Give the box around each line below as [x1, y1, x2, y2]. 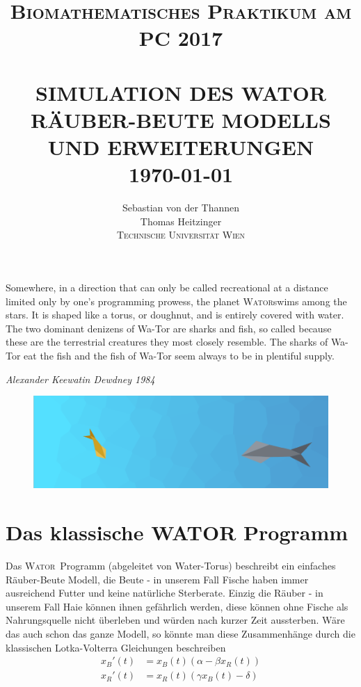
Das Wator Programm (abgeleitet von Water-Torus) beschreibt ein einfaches [6, 558, 336, 572]
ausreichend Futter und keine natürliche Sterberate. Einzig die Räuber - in [6, 585, 323, 600]
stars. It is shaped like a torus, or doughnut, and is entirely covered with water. [6, 307, 344, 322]
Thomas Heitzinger [140, 213, 222, 228]
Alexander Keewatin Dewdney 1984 [6, 371, 155, 386]
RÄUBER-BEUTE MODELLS [31, 105, 331, 134]
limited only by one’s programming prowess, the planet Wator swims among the [6, 293, 347, 308]
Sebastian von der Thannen [122, 200, 240, 215]
